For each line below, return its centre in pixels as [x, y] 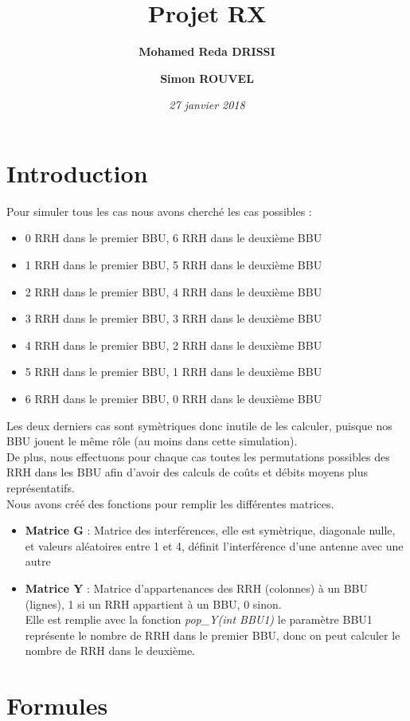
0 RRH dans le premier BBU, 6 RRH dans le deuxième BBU [174, 238]
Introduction [77, 172]
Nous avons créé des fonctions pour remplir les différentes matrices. [170, 503]
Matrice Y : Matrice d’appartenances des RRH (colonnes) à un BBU [197, 588]
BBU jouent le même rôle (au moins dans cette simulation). [152, 441]
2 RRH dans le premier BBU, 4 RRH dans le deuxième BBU [174, 291]
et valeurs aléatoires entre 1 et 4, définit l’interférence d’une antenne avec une [214, 545]
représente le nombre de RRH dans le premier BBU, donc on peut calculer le [213, 635]
